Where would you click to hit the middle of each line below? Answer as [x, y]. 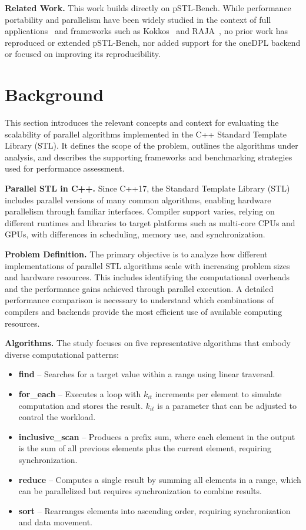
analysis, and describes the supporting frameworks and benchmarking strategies [149, 157]
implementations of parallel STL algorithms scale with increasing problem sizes [147, 265]
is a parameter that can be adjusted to [227, 405]
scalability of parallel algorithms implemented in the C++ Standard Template [146, 134]
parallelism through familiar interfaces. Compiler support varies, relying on [140, 211]
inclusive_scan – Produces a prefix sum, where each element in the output [157, 436]
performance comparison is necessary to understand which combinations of [139, 300]
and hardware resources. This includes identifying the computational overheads [147, 277]
